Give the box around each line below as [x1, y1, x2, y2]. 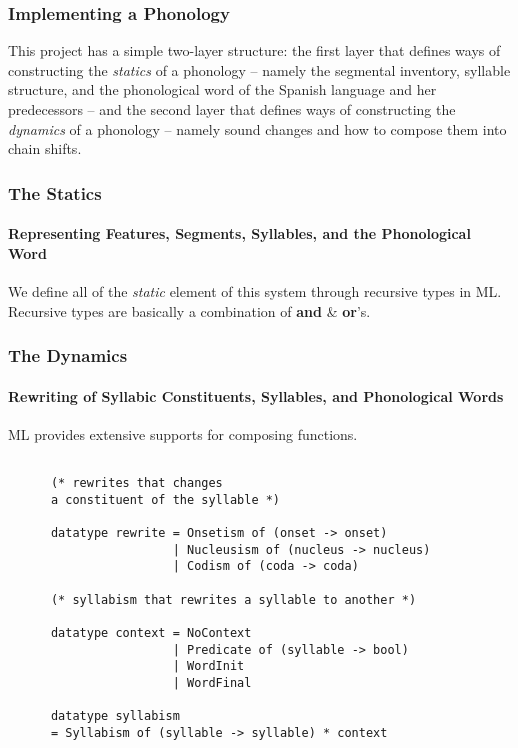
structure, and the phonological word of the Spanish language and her [8, 79, 437, 100]
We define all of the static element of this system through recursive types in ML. [8, 281, 502, 302]
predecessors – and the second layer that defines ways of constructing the [8, 99, 456, 119]
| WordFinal [172, 675, 252, 690]
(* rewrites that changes [50, 476, 223, 491]
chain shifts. [8, 138, 82, 159]
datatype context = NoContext [50, 626, 252, 640]
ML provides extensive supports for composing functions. [8, 423, 358, 444]
